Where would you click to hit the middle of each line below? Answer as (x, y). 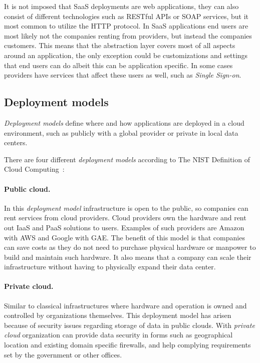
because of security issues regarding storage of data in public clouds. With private (129, 325)
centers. (16, 142)
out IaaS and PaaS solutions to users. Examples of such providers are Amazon (124, 227)
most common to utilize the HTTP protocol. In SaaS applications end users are (126, 26)
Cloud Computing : (34, 169)
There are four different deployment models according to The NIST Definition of (127, 159)
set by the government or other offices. (63, 354)
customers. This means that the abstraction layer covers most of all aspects (120, 45)
